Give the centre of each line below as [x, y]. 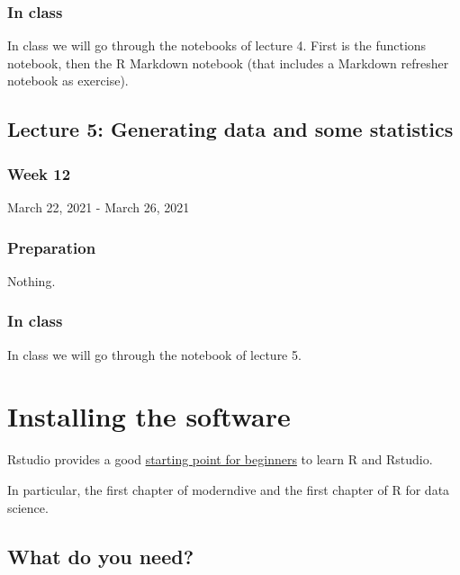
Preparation [52, 247]
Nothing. [32, 280]
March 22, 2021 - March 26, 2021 [99, 207]
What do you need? [101, 556]
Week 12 [39, 173]
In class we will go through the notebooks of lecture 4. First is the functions [217, 45]
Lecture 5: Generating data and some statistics [230, 129]
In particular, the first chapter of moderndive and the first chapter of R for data [229, 489]
